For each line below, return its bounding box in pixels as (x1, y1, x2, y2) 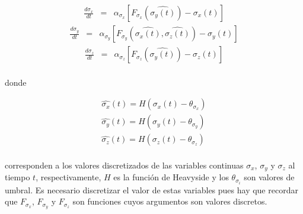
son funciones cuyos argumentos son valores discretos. (72, 195, 267, 207)
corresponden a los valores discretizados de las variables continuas (5, 158, 244, 171)
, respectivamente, (36, 171, 101, 183)
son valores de (244, 171, 295, 183)
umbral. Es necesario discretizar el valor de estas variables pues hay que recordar (5, 183, 298, 196)
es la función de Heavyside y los (113, 171, 229, 183)
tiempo (5, 171, 30, 183)
